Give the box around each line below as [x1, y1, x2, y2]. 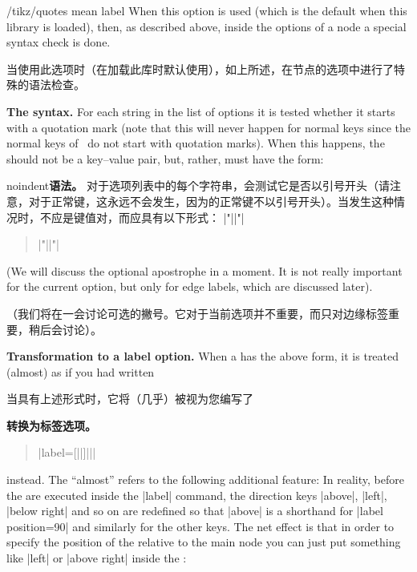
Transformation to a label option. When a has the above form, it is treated [6, 348, 399, 365]
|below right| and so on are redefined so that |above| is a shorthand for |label [6, 502, 383, 519]
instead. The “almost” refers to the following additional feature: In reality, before [6, 471, 404, 488]
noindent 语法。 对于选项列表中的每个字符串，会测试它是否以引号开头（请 [6, 177, 390, 194]
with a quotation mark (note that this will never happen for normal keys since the [6, 119, 411, 135]
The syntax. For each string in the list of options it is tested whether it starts [6, 103, 395, 119]
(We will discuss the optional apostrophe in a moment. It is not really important [6, 262, 403, 279]
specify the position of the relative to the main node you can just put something [6, 534, 401, 550]
